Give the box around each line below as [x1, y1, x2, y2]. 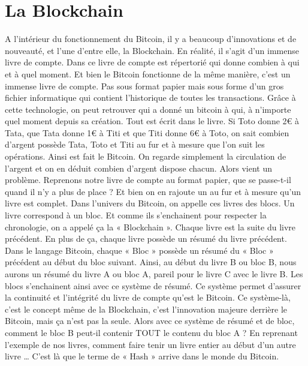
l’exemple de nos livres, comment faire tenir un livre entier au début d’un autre [5, 338, 296, 350]
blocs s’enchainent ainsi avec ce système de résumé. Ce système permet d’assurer [5, 279, 301, 292]
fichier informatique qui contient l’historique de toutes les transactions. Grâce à [5, 91, 296, 104]
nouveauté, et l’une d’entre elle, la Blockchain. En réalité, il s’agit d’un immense [5, 44, 300, 56]
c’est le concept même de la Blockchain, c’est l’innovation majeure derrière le [5, 302, 287, 315]
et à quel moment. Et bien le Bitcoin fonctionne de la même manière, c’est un [5, 67, 291, 80]
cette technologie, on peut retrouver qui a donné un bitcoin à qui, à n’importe [5, 103, 291, 115]
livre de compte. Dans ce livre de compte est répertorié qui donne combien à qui [5, 56, 300, 68]
